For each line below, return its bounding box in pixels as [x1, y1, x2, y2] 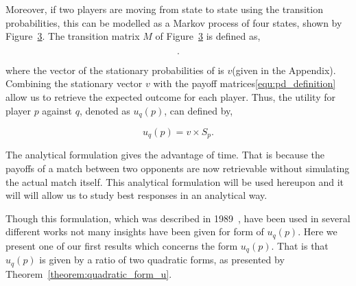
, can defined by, [164, 103, 233, 117]
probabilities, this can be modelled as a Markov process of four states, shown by [5, 15, 342, 29]
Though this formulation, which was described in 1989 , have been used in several [5, 211, 351, 225]
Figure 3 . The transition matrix [5, 29, 140, 43]
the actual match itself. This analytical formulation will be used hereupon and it [5, 174, 344, 189]
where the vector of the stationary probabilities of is [5, 62, 224, 77]
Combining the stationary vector [5, 76, 143, 91]
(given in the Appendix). [232, 62, 336, 77]
